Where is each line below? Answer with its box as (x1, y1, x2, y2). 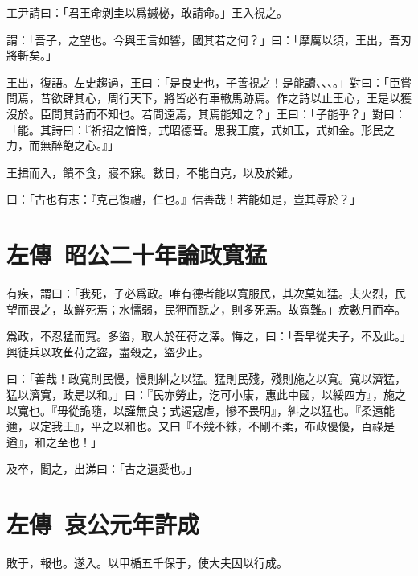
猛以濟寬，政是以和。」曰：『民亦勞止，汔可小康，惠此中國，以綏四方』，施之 (6, 386, 406, 403)
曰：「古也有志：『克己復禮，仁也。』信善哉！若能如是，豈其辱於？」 (6, 191, 361, 208)
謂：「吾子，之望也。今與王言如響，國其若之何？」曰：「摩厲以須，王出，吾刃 (6, 31, 412, 47)
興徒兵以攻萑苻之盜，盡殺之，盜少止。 (6, 343, 209, 360)
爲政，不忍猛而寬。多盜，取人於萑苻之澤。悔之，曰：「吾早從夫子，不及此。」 (6, 327, 412, 344)
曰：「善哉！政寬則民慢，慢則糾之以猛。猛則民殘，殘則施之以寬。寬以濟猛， (6, 370, 406, 387)
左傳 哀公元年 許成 (6, 508, 200, 541)
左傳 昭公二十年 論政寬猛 (6, 238, 268, 271)
